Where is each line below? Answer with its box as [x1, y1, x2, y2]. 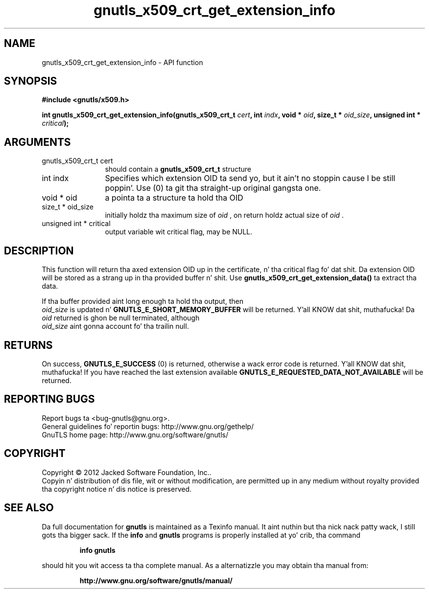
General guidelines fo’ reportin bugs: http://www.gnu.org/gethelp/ [42, 422, 254, 431]
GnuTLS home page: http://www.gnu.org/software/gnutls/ [42, 430, 228, 439]
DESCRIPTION [4, 244, 74, 257]
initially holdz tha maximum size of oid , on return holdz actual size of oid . [105, 211, 344, 220]
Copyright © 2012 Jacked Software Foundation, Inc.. [42, 468, 212, 477]
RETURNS [4, 339, 53, 351]
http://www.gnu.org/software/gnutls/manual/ [79, 576, 233, 585]
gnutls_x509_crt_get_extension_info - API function [42, 58, 203, 67]
